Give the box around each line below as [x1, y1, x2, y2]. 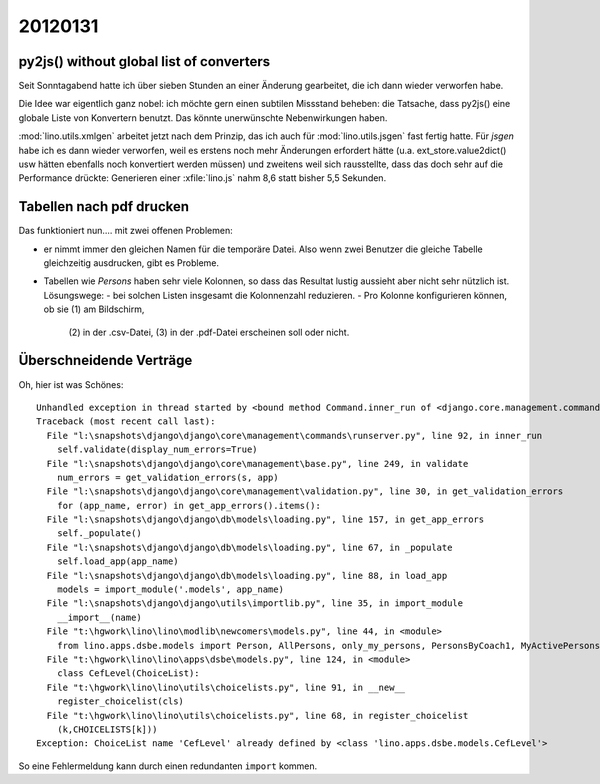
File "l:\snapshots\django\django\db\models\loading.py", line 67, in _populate [46, 541, 453, 553]
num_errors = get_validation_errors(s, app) [56, 471, 279, 483]
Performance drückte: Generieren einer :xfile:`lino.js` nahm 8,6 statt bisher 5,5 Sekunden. [18, 172, 387, 184]
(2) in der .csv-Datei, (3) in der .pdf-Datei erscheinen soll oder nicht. [68, 326, 350, 338]
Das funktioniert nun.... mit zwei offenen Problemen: [18, 225, 234, 237]
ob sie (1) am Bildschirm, [43, 303, 145, 315]
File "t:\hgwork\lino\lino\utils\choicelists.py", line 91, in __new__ [46, 681, 406, 693]
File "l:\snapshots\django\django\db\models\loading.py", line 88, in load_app [46, 570, 448, 581]
